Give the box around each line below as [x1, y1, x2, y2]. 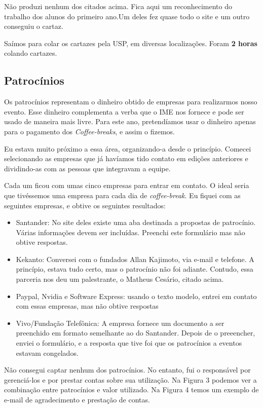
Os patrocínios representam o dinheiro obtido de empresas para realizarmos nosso [4, 96, 257, 107]
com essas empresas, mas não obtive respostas [16, 301, 159, 311]
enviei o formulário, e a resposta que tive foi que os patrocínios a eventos [16, 338, 242, 348]
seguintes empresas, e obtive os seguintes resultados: [4, 200, 166, 210]
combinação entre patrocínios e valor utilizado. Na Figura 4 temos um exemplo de [4, 384, 259, 395]
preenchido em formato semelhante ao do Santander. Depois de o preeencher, [16, 327, 255, 338]
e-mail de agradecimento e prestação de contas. [4, 394, 150, 405]
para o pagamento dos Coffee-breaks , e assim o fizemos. [4, 126, 175, 136]
